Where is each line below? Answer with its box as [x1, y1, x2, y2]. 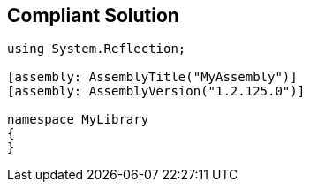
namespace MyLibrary [7, 112, 149, 127]
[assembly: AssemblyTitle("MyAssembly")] [7, 70, 298, 85]
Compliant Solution [7, 4, 179, 26]
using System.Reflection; [7, 42, 186, 57]
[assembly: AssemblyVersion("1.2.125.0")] [7, 84, 306, 99]
